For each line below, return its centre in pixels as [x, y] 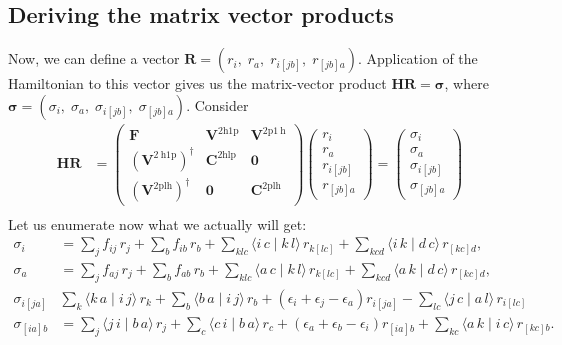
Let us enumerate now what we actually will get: [157, 223]
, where [466, 83]
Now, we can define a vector [94, 58]
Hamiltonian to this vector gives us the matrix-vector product [197, 83]
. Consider [217, 104]
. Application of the [417, 58]
